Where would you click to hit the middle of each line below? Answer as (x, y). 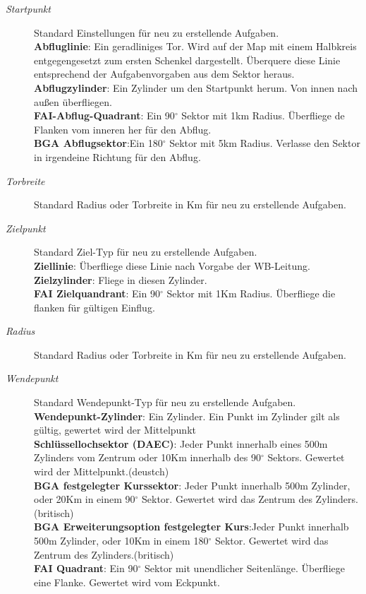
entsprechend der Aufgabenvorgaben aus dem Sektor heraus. (164, 74)
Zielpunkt (26, 228)
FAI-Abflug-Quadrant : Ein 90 (104, 115)
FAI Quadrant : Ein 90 (86, 568)
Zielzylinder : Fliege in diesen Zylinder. (121, 279)
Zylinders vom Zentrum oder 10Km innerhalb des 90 (147, 457)
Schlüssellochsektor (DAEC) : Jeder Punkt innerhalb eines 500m (181, 443)
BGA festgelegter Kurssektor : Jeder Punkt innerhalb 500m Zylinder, (192, 485)
